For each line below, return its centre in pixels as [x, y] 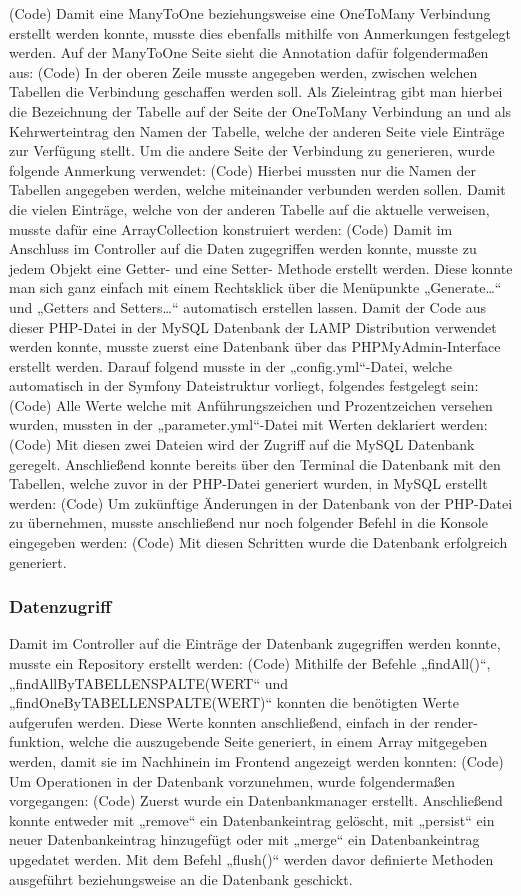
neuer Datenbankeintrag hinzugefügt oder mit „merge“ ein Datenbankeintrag [244, 839]
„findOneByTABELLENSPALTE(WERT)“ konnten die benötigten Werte [234, 702]
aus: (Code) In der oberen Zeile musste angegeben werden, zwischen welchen [243, 71]
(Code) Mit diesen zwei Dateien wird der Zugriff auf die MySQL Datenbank [242, 444]
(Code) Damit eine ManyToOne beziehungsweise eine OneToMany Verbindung [250, 13]
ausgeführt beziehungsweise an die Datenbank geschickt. [181, 878]
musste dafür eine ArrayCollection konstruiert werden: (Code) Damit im [231, 228]
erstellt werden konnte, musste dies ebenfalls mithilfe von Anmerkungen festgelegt [260, 32]
